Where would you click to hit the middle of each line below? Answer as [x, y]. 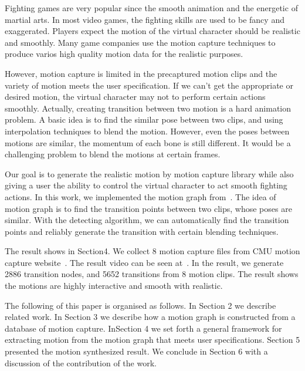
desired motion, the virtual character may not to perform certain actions [135, 97]
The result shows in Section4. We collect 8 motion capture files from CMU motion [152, 251]
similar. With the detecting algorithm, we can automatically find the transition [147, 220]
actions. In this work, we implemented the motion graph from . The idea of [140, 196]
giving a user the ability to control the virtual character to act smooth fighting [146, 185]
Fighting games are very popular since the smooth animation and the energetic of [151, 8]
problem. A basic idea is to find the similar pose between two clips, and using [144, 119]
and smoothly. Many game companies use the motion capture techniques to [140, 42]
